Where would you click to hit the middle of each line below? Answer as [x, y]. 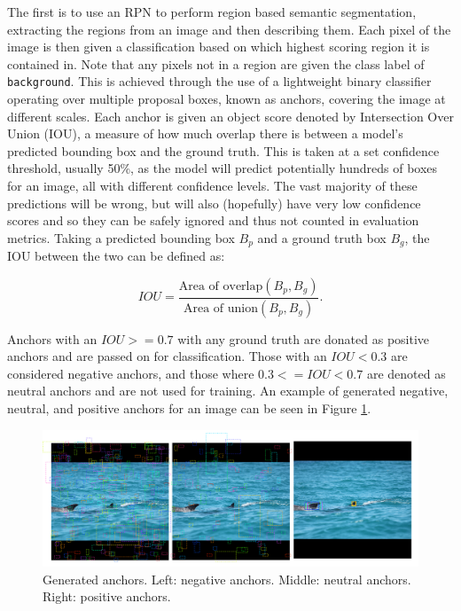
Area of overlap [221, 286]
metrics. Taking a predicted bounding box [121, 237]
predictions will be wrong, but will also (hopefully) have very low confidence [214, 203]
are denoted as [406, 373]
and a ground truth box [322, 237]
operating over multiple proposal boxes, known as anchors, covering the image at [227, 99]
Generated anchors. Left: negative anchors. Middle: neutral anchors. [227, 579]
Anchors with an [52, 338]
